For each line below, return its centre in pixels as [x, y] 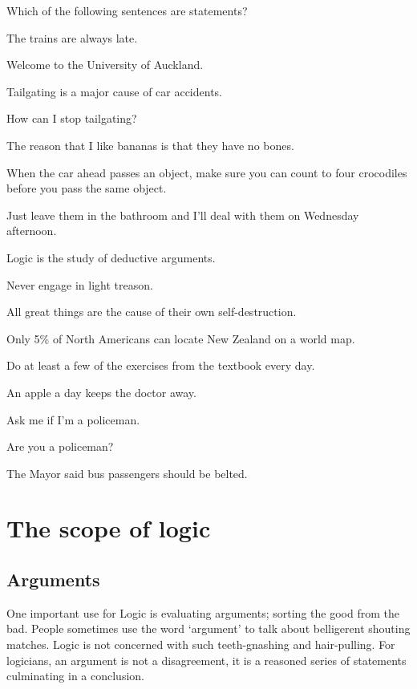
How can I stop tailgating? [72, 118]
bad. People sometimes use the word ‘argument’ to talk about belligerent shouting [208, 628]
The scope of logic [109, 528]
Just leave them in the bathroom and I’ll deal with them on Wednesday [183, 215]
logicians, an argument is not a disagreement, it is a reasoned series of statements [206, 660]
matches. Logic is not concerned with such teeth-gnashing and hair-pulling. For [201, 644]
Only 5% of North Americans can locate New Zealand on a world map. [181, 338]
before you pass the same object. [87, 188]
